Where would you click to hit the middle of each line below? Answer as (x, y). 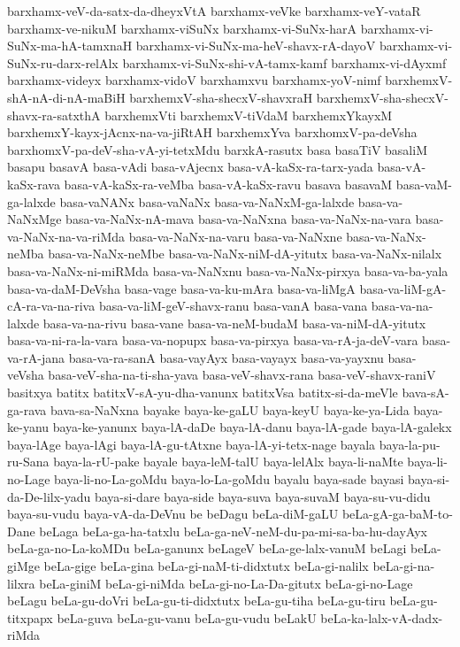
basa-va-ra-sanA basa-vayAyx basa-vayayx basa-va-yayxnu (226, 357)
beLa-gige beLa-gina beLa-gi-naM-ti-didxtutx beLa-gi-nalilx (206, 566)
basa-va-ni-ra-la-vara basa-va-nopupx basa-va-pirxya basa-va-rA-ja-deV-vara (213, 340)
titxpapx (30, 617)
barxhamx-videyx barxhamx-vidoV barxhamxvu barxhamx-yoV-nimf (194, 80)
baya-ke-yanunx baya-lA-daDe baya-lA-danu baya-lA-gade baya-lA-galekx (252, 427)
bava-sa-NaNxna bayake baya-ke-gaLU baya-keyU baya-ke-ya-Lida (230, 409)
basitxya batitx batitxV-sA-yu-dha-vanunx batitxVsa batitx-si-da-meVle (203, 393)
